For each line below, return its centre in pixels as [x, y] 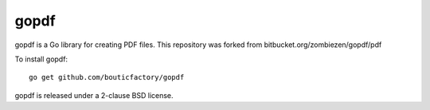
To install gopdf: [41, 59]
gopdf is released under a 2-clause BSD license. [94, 95]
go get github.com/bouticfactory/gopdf [107, 77]
